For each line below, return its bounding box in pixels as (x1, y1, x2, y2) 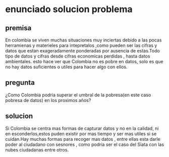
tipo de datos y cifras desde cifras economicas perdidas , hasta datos (5, 53, 150, 59)
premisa (5, 24, 32, 32)
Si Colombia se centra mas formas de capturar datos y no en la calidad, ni (5, 125, 159, 131)
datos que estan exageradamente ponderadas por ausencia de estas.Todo (5, 48, 160, 54)
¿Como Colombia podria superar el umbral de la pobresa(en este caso (5, 92, 151, 98)
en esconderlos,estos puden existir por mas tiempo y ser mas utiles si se (5, 130, 157, 137)
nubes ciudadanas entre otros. (5, 146, 69, 152)
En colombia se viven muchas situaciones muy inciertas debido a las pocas (5, 37, 162, 43)
